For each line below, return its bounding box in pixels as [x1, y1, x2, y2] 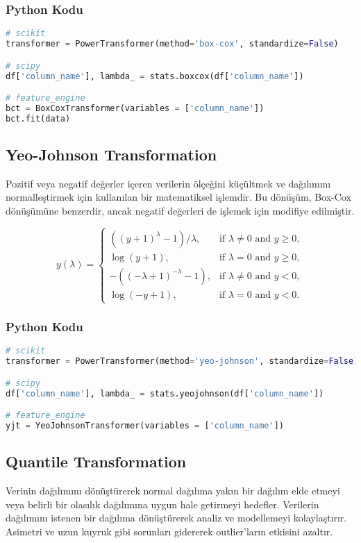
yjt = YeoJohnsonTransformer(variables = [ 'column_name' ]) [6, 421, 284, 431]
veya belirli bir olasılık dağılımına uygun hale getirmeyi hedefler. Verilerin [6, 496, 319, 511]
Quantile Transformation [6, 451, 187, 472]
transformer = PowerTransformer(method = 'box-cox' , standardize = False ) [6, 39, 339, 49]
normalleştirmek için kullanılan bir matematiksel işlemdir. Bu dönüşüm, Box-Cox [6, 190, 351, 204]
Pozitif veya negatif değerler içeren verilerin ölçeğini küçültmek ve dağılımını [6, 176, 331, 190]
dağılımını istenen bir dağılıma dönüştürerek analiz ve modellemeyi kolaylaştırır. [6, 510, 347, 525]
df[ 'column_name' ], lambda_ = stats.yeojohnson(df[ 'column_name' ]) [6, 388, 324, 399]
